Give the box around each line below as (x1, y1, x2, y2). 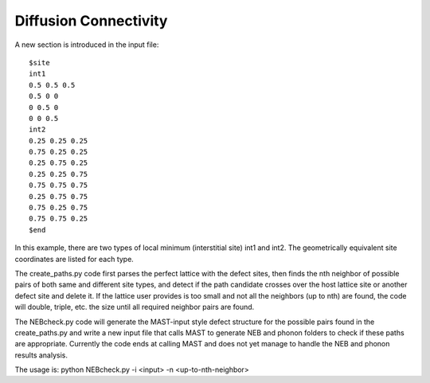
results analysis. (14, 350, 68, 360)
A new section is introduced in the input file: (14, 40, 159, 49)
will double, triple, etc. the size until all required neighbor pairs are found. (14, 303, 255, 312)
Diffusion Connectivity (14, 12, 168, 29)
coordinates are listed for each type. (14, 254, 135, 264)
